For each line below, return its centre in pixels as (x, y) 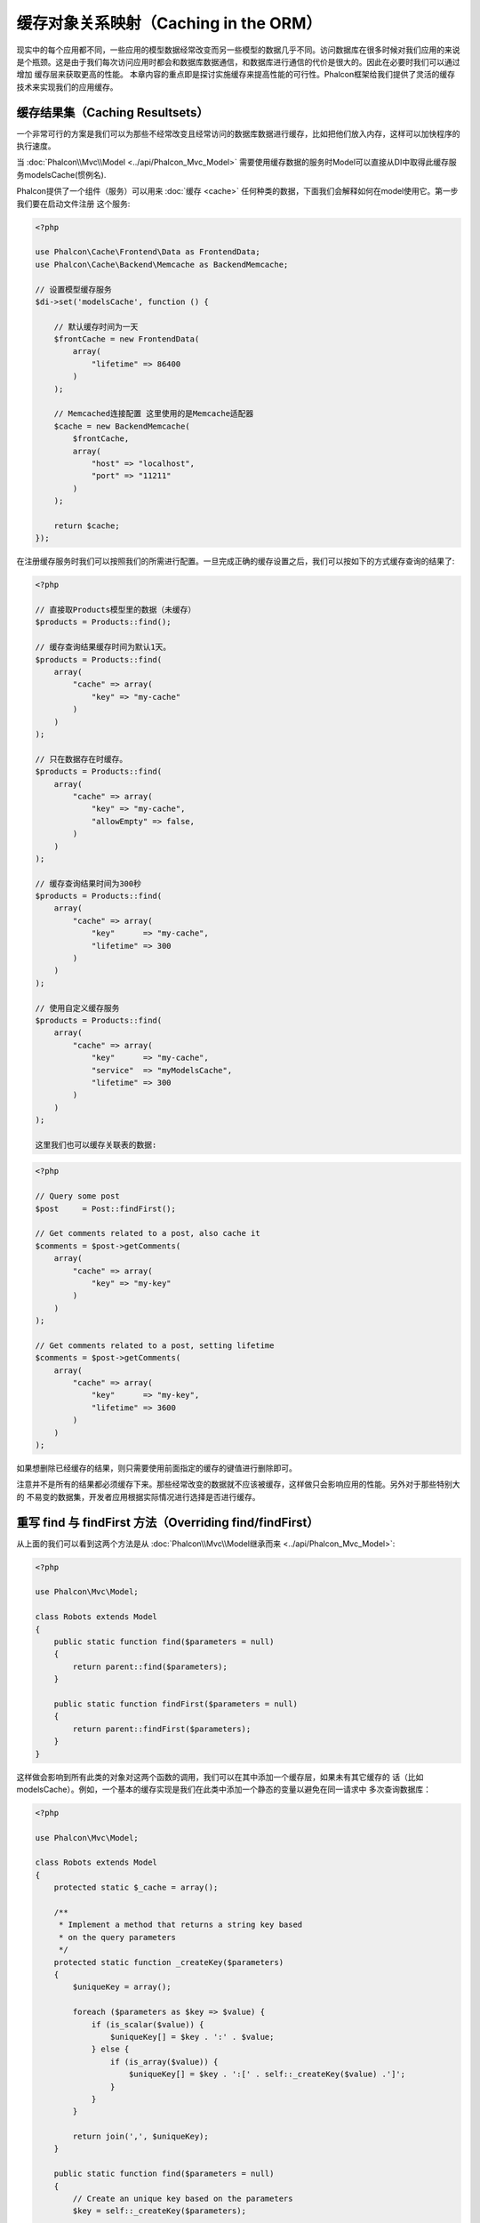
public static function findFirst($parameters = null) (176, 1704)
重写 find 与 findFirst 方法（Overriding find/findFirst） (168, 1522)
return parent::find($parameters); (150, 1666)
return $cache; (87, 526)
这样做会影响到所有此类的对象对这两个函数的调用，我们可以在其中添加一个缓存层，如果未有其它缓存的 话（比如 (220, 1777)
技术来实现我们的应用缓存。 (67, 87)
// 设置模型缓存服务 (73, 289)
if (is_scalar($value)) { (148, 2024)
